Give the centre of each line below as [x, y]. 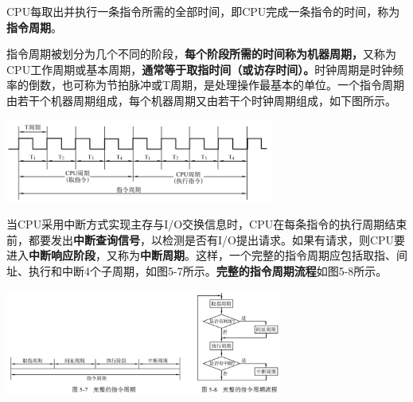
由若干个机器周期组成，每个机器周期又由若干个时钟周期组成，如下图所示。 [201, 100]
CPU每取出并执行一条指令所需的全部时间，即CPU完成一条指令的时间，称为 [203, 11]
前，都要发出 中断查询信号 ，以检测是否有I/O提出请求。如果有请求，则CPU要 [206, 239]
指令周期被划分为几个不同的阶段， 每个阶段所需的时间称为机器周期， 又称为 [201, 54]
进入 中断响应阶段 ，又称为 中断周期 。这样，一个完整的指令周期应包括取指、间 [207, 255]
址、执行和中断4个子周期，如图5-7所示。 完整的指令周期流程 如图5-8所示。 [197, 270]
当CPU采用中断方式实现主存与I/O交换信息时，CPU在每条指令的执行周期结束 [207, 224]
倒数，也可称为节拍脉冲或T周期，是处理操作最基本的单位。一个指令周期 [216, 85]
